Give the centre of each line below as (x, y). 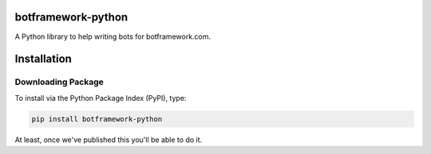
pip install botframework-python (97, 119)
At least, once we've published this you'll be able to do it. (109, 140)
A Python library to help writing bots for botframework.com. (113, 37)
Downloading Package (59, 82)
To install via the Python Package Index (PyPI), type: (101, 98)
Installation (43, 59)
